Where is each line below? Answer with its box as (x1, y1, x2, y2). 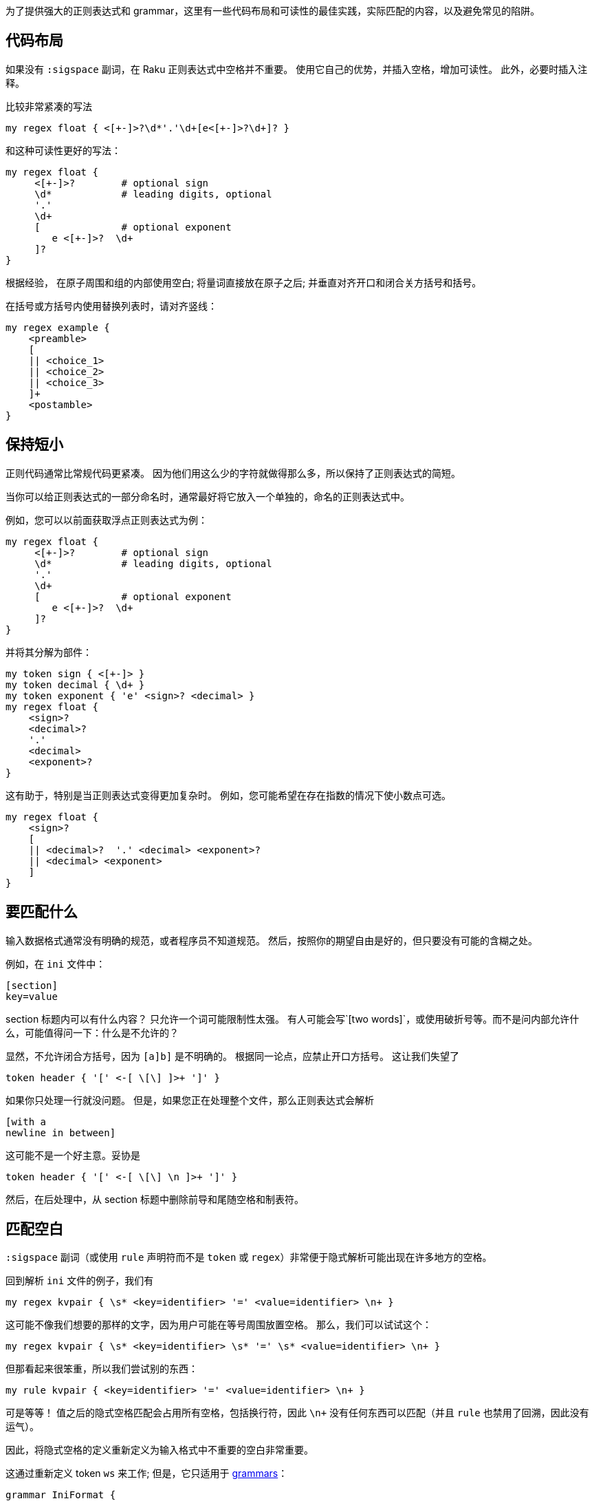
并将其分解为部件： (5, 646, 92, 658)
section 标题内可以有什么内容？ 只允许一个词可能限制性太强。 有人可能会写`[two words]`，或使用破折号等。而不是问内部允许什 (5, 1012, 580, 1025)
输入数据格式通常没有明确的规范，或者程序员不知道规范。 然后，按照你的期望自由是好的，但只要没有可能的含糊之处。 (5, 934, 538, 946)
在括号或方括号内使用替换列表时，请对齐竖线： (5, 299, 217, 312)
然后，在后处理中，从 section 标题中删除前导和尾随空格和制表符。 (5, 1193, 305, 1205)
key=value (5, 990, 58, 1002)
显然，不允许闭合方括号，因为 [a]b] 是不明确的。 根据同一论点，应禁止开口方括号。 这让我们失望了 (5, 1050, 459, 1062)
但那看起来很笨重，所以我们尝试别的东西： (5, 1363, 198, 1375)
